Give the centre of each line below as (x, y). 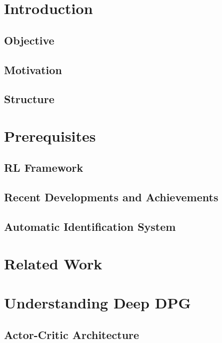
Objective (29, 40)
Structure (29, 99)
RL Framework (44, 167)
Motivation (33, 69)
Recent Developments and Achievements (111, 197)
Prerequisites (50, 135)
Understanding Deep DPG (97, 302)
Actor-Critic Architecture (72, 334)
